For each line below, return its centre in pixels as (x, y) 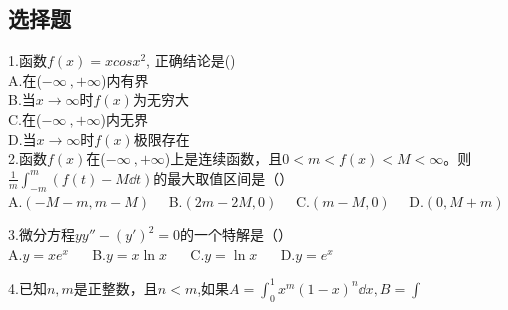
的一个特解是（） (235, 234)
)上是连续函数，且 (223, 158)
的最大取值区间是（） (223, 177)
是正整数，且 (115, 287)
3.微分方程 (41, 234)
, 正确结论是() (191, 60)
